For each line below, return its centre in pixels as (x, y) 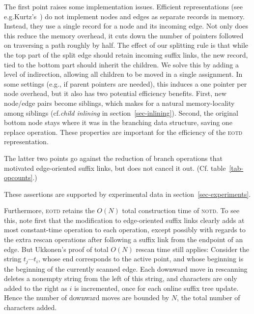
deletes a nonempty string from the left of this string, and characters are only (121, 278)
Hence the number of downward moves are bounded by (87, 298)
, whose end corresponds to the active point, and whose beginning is (141, 259)
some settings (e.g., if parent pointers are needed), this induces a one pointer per (126, 83)
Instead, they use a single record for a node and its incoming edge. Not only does (126, 26)
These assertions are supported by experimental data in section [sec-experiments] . (127, 194)
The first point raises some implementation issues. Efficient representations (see (123, 6)
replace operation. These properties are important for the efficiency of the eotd (123, 132)
